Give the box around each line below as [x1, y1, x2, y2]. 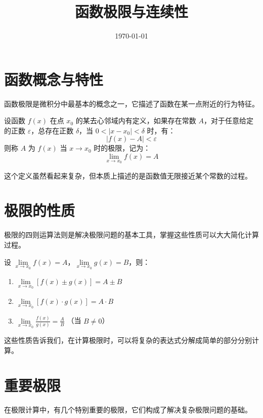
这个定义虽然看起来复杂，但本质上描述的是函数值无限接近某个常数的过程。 [4, 170, 252, 181]
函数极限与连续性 [74, 1, 188, 22]
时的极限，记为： [94, 143, 151, 153]
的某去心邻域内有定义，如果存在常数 [75, 115, 196, 126]
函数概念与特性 [4, 68, 104, 89]
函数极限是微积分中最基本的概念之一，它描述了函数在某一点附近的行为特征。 [4, 98, 259, 109]
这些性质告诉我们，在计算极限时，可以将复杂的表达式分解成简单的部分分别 [4, 335, 252, 345]
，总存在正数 [31, 125, 74, 135]
